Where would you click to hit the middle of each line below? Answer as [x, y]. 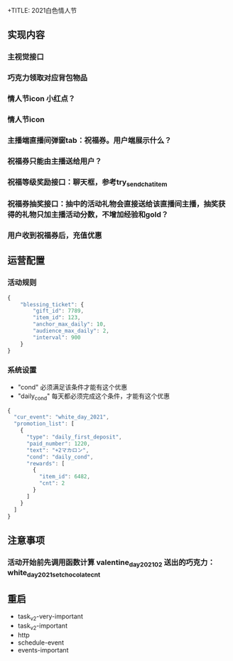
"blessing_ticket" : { [52, 304]
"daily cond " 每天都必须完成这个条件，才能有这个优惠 [94, 397]
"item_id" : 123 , [57, 318]
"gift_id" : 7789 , [58, 311]
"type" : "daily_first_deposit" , [74, 437]
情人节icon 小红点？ [42, 99]
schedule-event [40, 643]
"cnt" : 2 [52, 483]
